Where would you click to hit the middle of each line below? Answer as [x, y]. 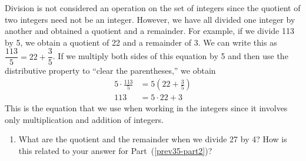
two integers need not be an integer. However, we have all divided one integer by [150, 19]
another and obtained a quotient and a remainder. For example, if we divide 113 [149, 31]
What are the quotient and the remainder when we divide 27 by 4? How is [153, 139]
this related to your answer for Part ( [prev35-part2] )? [115, 150]
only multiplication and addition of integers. [84, 119]
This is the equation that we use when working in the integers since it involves [146, 108]
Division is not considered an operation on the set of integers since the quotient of [153, 8]
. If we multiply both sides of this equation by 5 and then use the [170, 56]
